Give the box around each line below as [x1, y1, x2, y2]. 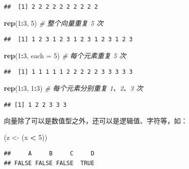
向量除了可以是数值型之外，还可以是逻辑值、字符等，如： [4, 116, 188, 126]
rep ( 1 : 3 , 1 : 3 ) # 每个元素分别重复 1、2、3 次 [4, 83, 143, 93]
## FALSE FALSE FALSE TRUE [4, 159, 95, 167]
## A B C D [4, 150, 95, 157]
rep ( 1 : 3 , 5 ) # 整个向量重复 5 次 [4, 17, 103, 28]
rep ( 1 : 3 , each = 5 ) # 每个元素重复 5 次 [4, 50, 126, 60]
